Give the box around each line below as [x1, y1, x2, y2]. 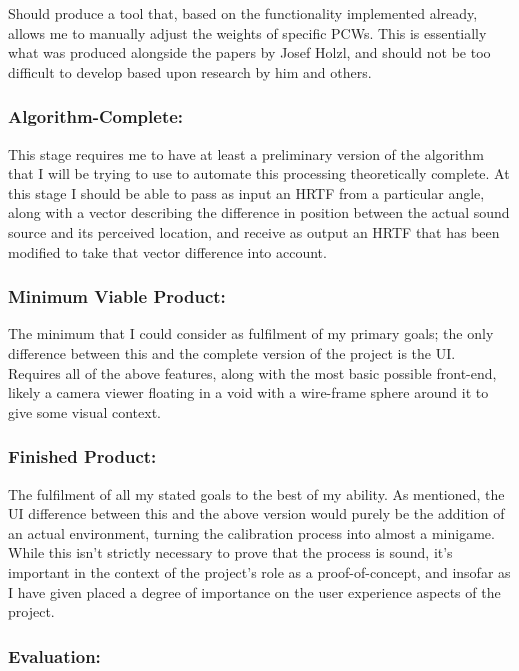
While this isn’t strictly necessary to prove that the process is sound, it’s [8, 542, 453, 563]
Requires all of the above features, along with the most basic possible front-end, [8, 362, 497, 383]
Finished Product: [8, 444, 157, 469]
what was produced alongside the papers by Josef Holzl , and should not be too [8, 42, 491, 63]
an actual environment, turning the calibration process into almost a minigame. [8, 522, 495, 543]
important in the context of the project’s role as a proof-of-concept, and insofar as [8, 561, 511, 582]
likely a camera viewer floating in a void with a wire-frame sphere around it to [8, 382, 489, 403]
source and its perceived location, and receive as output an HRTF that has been [8, 221, 500, 242]
